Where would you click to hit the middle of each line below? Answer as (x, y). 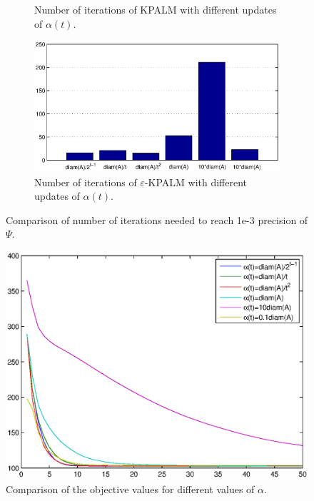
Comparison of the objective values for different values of (130, 489)
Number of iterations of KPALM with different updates (156, 9)
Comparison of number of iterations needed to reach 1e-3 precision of (157, 219)
